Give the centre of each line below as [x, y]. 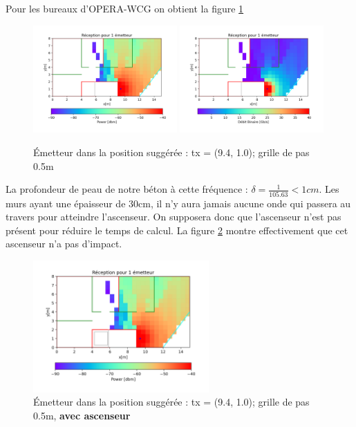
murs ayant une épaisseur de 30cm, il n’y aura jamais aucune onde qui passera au [178, 203]
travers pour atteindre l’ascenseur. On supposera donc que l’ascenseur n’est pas [174, 217]
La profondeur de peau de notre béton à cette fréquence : [127, 189]
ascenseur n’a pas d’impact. [64, 244]
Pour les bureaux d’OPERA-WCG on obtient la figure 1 [125, 8]
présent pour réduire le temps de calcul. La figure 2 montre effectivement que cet [177, 230]
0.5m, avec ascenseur [82, 415]
